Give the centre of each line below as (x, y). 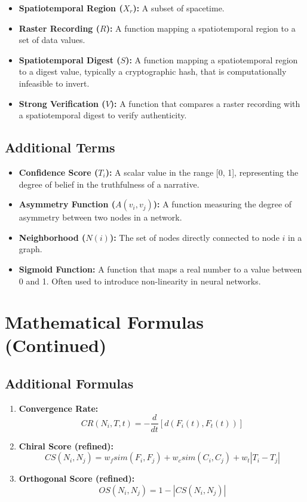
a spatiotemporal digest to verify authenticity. (103, 115)
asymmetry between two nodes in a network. (100, 217)
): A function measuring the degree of (222, 204)
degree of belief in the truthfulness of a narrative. (109, 184)
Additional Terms (60, 147)
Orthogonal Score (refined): (77, 478)
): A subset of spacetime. (179, 8)
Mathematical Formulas (105, 322)
